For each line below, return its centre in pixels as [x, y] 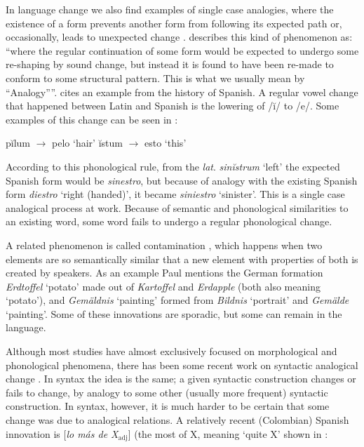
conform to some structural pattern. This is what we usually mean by [155, 78]
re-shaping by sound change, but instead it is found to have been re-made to [170, 64]
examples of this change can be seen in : [92, 119]
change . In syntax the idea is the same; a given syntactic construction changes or [181, 379]
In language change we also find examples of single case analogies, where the [170, 9]
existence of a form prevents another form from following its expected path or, [174, 23]
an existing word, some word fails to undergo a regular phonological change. [169, 221]
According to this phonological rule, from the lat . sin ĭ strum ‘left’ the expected [173, 166]
